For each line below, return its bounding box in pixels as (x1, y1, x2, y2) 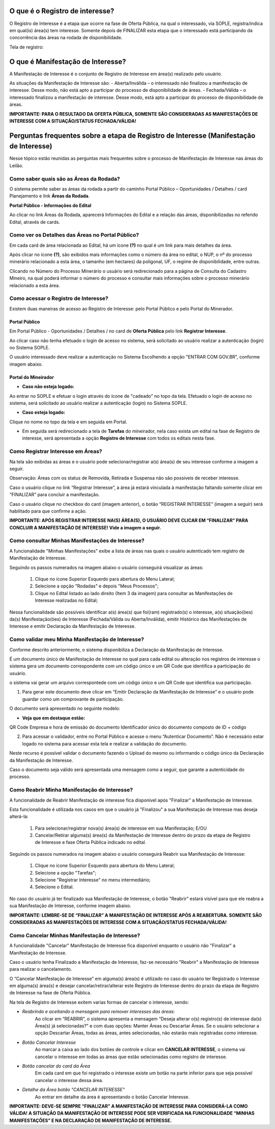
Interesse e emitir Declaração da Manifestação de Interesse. (9, 623, 136, 629)
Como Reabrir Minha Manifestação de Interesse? (9, 786, 133, 793)
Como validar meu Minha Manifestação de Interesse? (9, 636, 145, 643)
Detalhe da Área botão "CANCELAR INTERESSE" (22, 1087, 125, 1093)
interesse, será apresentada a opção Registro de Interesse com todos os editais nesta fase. (22, 435, 216, 441)
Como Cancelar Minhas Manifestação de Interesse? (9, 932, 140, 939)
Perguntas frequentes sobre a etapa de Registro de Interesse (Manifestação (9, 131, 256, 140)
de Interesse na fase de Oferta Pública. (9, 990, 92, 996)
